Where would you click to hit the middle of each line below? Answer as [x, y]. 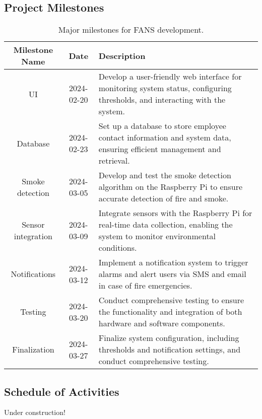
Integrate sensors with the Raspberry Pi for [175, 213]
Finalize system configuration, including [169, 338]
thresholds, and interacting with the [162, 100]
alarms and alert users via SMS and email [172, 274]
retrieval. [114, 161]
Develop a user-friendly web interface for [170, 77]
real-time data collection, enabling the [166, 225]
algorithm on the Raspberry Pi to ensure [171, 187]
